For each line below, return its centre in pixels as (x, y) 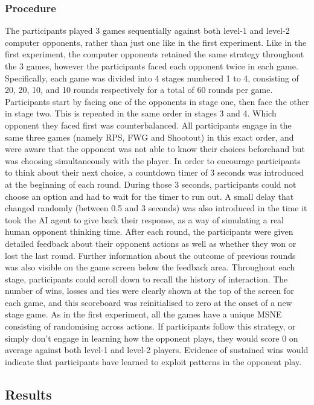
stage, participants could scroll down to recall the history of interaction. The (146, 279)
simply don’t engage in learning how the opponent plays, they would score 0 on (152, 338)
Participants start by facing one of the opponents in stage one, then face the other (157, 101)
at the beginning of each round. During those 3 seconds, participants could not (151, 184)
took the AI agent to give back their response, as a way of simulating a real (144, 219)
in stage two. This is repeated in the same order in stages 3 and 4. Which (141, 113)
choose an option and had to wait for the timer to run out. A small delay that (149, 196)
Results (28, 394)
